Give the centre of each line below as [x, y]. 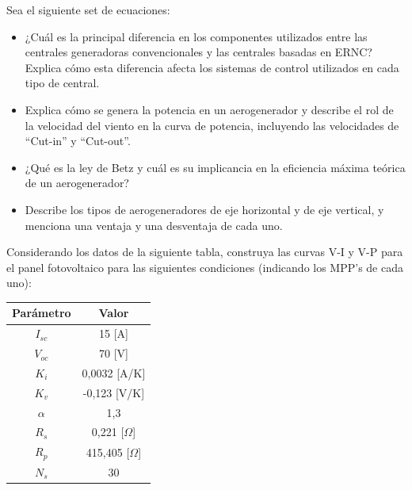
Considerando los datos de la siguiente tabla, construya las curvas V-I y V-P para [205, 252]
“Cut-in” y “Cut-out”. [78, 141]
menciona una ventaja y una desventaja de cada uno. [154, 225]
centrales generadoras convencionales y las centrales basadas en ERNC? [198, 52]
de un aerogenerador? [77, 183]
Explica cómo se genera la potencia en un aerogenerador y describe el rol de [209, 109]
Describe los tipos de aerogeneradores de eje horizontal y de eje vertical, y [204, 209]
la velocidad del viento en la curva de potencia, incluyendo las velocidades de [212, 125]
